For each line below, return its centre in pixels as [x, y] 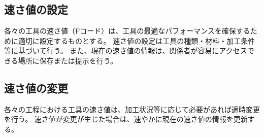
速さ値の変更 [36, 88]
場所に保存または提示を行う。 [68, 60]
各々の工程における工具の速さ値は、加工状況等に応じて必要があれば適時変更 [132, 109]
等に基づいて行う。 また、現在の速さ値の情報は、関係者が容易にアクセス [126, 50]
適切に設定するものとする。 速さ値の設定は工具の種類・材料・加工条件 [137, 40]
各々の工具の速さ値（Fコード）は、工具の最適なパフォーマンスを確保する [127, 31]
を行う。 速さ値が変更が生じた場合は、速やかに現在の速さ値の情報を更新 [126, 119]
